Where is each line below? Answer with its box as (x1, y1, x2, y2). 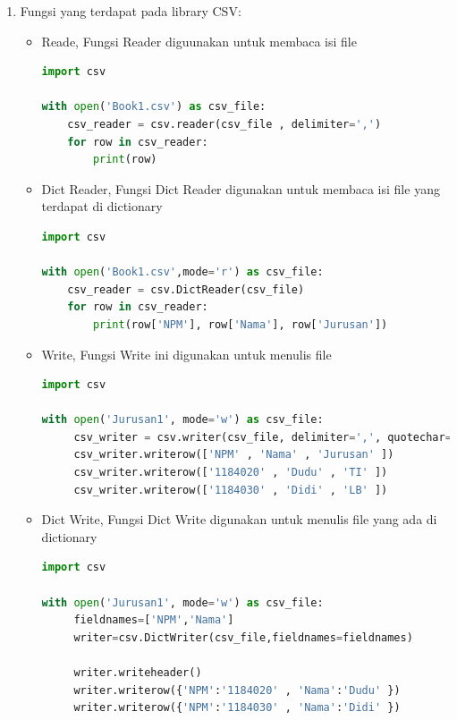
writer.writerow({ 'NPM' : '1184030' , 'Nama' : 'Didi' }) (73, 701, 401, 715)
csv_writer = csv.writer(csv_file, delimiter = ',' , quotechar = (73, 430, 452, 444)
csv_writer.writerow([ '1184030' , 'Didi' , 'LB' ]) (73, 483, 388, 496)
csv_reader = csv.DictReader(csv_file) (67, 283, 305, 296)
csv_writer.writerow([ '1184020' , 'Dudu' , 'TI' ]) (73, 466, 388, 479)
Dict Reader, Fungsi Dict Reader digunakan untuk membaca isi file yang (41, 179, 440, 198)
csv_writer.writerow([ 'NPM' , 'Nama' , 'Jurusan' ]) (73, 448, 394, 462)
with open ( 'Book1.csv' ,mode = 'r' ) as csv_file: (41, 266, 324, 279)
